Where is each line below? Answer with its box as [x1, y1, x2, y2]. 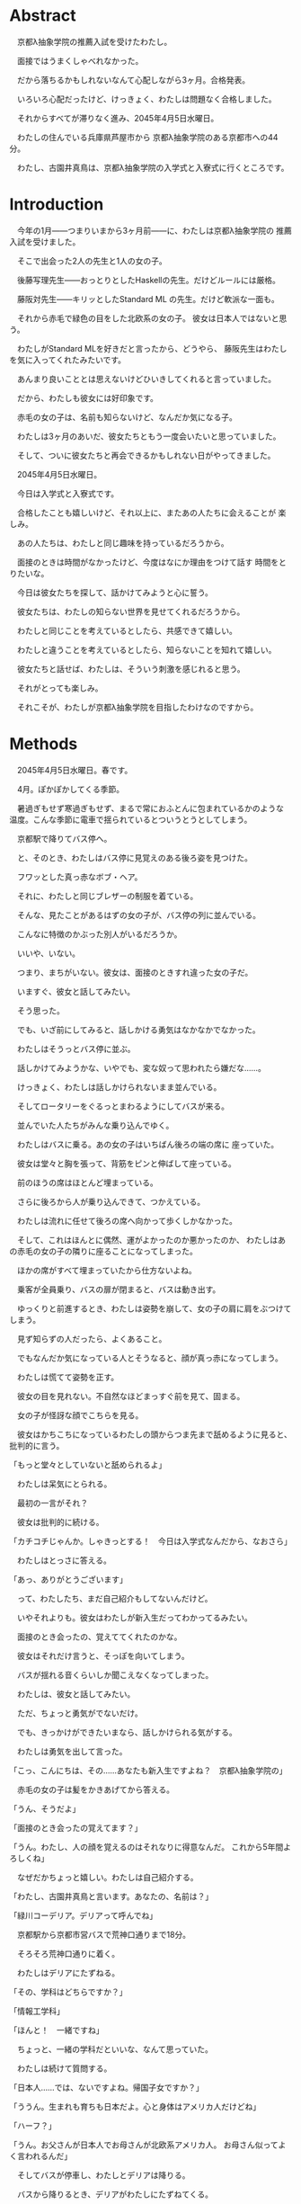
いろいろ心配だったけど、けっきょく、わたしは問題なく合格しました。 [16, 94, 277, 104]
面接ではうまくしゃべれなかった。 [16, 55, 144, 66]
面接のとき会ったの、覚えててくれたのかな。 [16, 1631, 182, 1642]
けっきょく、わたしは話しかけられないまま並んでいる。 [16, 1081, 222, 1093]
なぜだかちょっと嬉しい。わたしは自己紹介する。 [16, 1871, 199, 1882]
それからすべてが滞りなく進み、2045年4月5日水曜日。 [16, 112, 219, 123]
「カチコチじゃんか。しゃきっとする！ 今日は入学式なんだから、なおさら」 [9, 1535, 292, 1547]
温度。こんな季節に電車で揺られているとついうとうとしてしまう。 [9, 814, 252, 825]
